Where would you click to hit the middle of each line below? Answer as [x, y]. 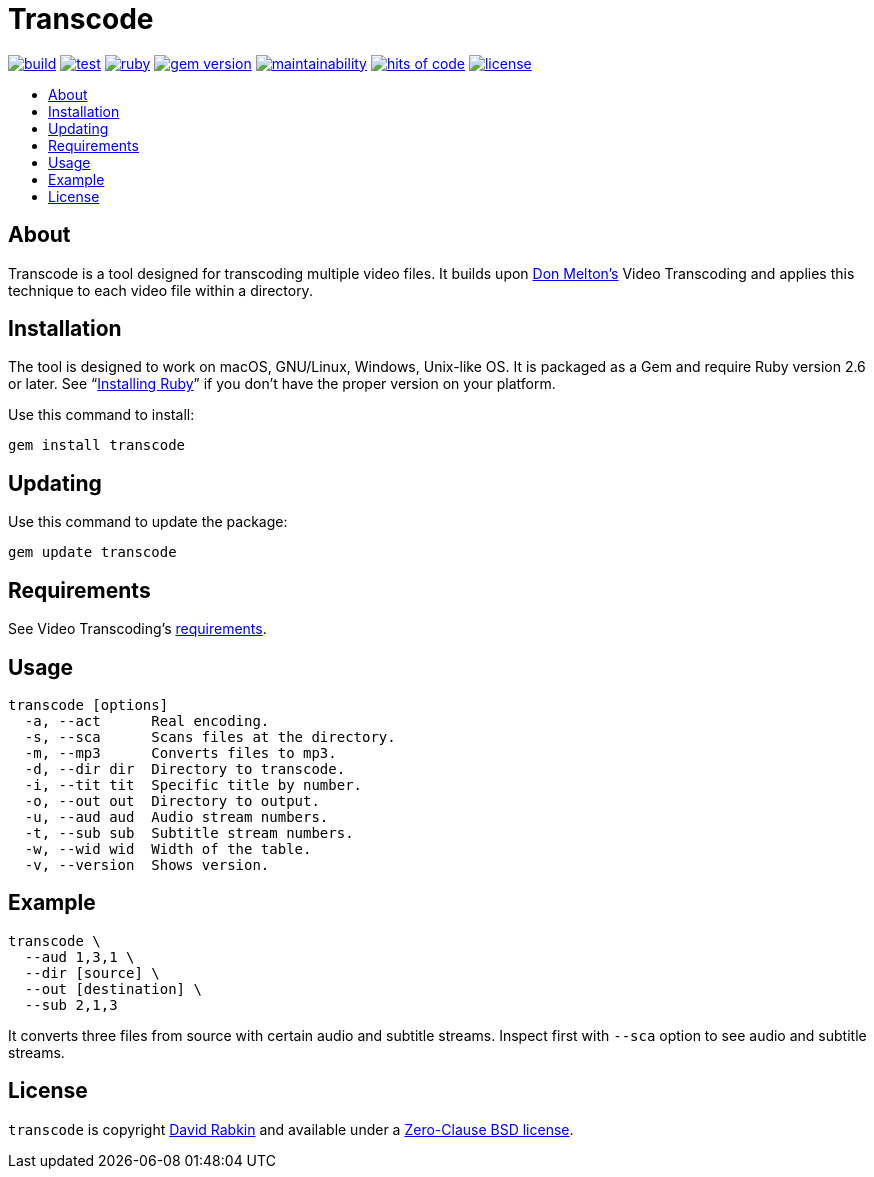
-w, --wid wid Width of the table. [168, 848]
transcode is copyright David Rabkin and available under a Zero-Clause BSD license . [291, 1129]
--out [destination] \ [113, 988]
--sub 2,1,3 [71, 1004]
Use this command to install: [101, 415]
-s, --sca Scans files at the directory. [210, 736]
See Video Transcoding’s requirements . [137, 629]
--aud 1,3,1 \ [79, 956]
